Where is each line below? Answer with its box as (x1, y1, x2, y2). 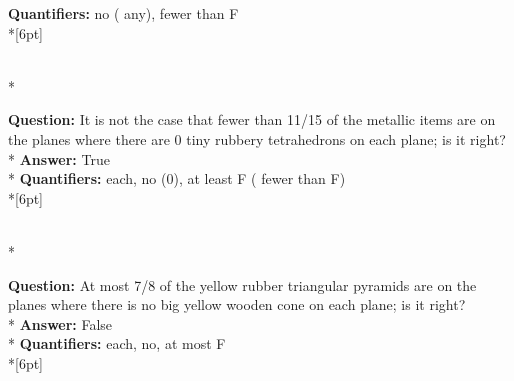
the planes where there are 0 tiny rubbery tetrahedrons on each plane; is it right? (8, 128, 506, 149)
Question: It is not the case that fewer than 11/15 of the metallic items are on (8, 109, 496, 130)
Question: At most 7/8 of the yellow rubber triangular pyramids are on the (8, 274, 477, 295)
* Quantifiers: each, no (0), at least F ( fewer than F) (8, 168, 346, 189)
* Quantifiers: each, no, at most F (8, 333, 226, 354)
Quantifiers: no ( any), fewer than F (8, 3, 239, 23)
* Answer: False (8, 313, 113, 334)
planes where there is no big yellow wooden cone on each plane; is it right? (8, 294, 466, 315)
